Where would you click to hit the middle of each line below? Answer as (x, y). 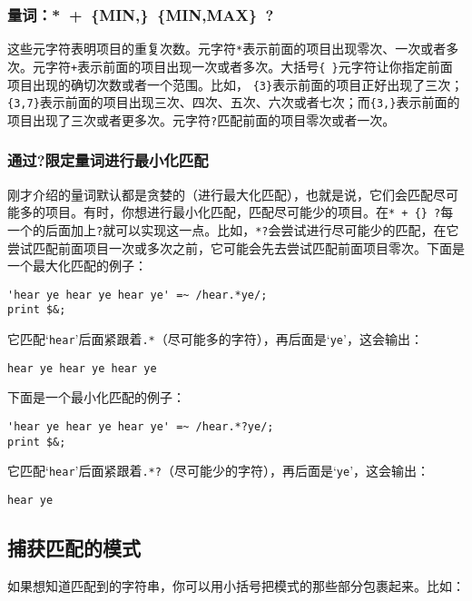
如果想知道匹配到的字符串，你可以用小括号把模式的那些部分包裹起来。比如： (236, 585)
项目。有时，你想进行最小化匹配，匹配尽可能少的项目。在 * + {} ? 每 (249, 212)
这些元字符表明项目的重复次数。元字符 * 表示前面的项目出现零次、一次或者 (227, 49)
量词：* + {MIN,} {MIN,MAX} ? (141, 14)
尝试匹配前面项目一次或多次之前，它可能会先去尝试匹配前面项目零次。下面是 (236, 247)
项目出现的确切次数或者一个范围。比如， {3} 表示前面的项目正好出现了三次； (236, 84)
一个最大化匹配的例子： (77, 266)
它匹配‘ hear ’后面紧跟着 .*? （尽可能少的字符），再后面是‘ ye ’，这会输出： (219, 471)
